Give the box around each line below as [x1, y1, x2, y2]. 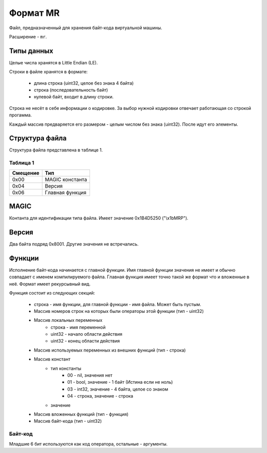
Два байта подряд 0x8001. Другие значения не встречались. [9, 241, 139, 247]
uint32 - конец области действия [50, 338, 120, 344]
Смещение [12, 169, 40, 176]
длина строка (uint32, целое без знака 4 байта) [34, 80, 134, 86]
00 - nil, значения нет [67, 372, 113, 378]
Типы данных [9, 47, 53, 55]
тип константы [50, 365, 82, 371]
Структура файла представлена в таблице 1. [9, 147, 103, 153]
